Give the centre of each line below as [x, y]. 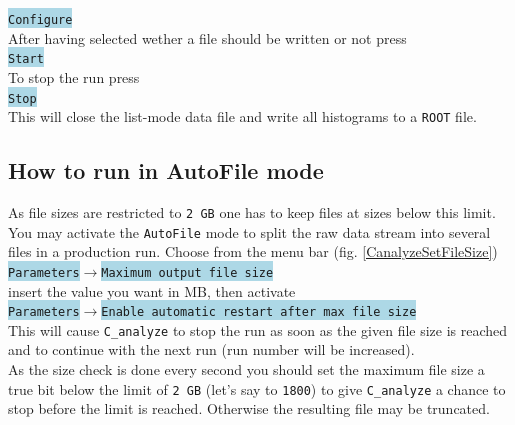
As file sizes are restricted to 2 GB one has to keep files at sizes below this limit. [252, 212]
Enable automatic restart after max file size [259, 312]
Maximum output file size [187, 272]
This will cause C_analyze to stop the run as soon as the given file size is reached [258, 329]
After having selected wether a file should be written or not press [207, 37]
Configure [40, 20]
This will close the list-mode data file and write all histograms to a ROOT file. [242, 116]
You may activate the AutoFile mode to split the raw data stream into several [249, 231]
